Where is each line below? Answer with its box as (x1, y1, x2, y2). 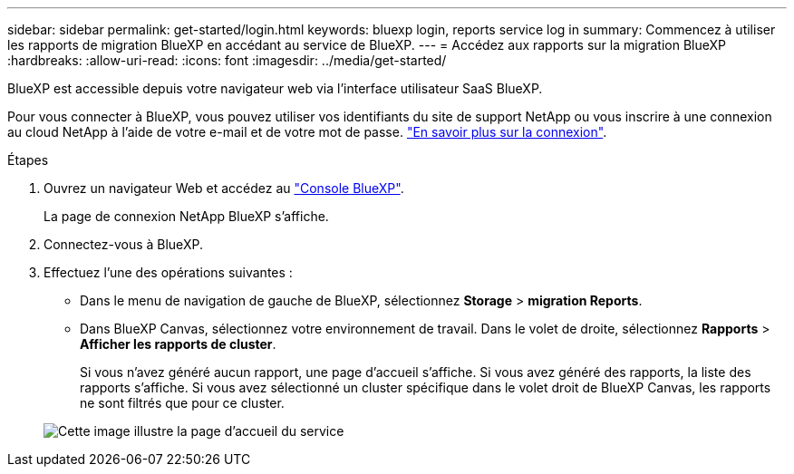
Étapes (7, 152, 49, 168)
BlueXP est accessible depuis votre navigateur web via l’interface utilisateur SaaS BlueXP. (7, 81, 543, 96)
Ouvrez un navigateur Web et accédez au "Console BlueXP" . (44, 180, 404, 196)
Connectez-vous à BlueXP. (44, 237, 203, 252)
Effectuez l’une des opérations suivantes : (44, 265, 293, 280)
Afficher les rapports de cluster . (80, 336, 276, 352)
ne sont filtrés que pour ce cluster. (80, 395, 285, 411)
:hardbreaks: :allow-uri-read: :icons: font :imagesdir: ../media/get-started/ (7, 53, 447, 68)
